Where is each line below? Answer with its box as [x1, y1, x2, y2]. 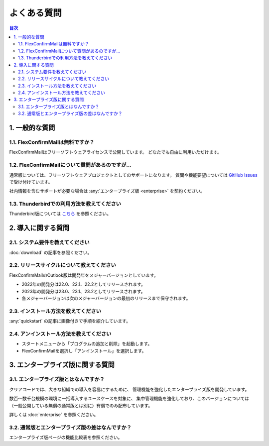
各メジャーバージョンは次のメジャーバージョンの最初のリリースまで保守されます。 [21, 295, 191, 301]
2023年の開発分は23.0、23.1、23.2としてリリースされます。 [21, 288, 145, 294]
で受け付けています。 [9, 179, 53, 185]
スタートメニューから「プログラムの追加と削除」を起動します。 [21, 341, 152, 347]
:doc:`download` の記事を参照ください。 [9, 249, 92, 255]
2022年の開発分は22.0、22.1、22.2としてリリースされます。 [21, 281, 145, 287]
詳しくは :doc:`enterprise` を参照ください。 [9, 411, 99, 418]
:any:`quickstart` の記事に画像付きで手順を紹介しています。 [9, 318, 131, 324]
